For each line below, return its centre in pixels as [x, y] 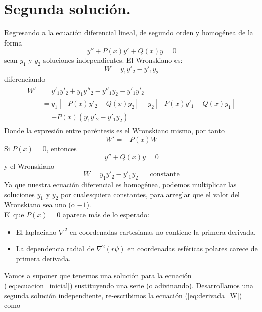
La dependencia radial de [55, 249]
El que [14, 214]
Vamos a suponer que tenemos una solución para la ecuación [98, 275]
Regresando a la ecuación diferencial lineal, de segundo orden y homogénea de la [129, 33]
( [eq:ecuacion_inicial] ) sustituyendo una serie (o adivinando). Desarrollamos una [129, 285]
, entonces [61, 148]
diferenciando [25, 79]
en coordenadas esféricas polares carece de [193, 249]
